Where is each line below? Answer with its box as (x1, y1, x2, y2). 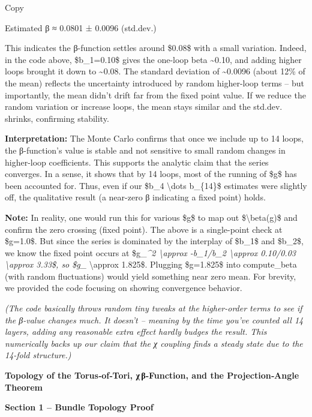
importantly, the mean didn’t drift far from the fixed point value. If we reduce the (5, 88, 306, 101)
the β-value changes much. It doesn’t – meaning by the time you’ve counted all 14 (5, 313, 304, 326)
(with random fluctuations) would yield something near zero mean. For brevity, (5, 269, 296, 282)
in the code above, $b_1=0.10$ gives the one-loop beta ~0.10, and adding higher (5, 53, 302, 65)
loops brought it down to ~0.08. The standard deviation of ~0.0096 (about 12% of (5, 65, 305, 77)
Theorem (5, 380, 43, 393)
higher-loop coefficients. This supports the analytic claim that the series (5, 155, 269, 168)
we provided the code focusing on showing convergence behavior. (5, 281, 242, 294)
